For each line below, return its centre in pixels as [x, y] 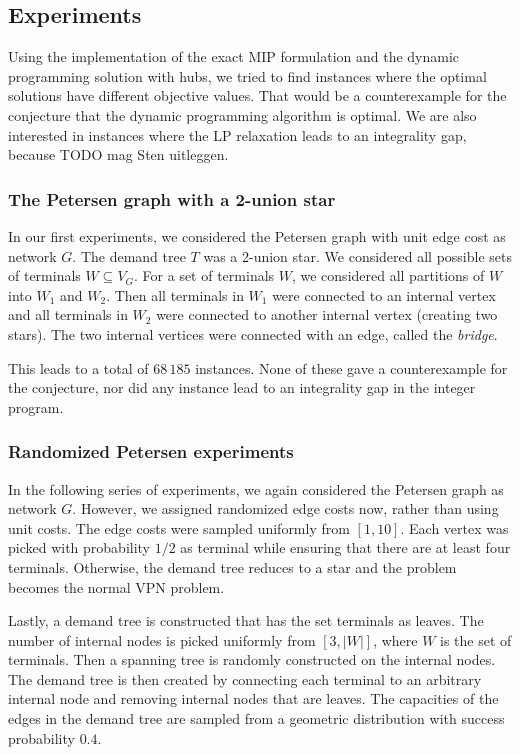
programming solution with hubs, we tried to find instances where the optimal [247, 75]
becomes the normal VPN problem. [116, 586]
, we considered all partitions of [388, 275]
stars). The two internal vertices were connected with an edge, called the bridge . [253, 333]
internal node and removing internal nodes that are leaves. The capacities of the [253, 698]
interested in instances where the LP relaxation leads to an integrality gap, [237, 134]
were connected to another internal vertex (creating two [327, 314]
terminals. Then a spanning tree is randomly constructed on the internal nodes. [252, 659]
